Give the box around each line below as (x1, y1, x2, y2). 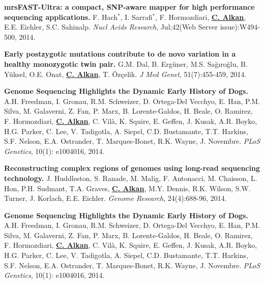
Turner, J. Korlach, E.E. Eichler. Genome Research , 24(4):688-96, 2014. (4, 193, 227, 203)
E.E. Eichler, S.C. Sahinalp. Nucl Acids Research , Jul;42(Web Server (4, 21, 218, 32)
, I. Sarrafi (120, 11, 153, 22)
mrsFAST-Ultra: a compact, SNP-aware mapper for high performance (4, 2, 255, 12)
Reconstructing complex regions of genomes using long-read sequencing (4, 163, 260, 173)
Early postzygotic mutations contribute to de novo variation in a (4, 48, 236, 59)
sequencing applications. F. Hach (4, 11, 118, 22)
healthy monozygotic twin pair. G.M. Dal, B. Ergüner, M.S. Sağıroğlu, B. (4, 58, 248, 69)
